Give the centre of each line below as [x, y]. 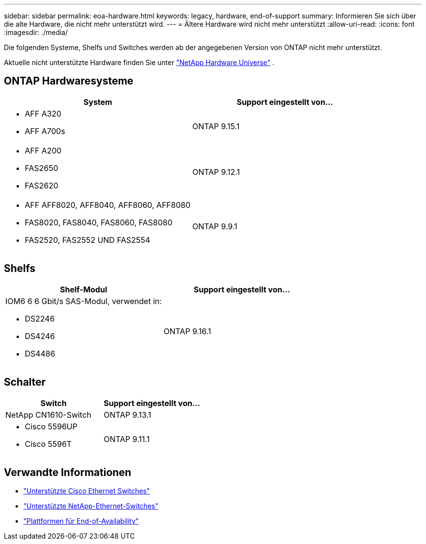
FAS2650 [42, 168]
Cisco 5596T [48, 444]
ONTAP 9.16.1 [187, 331]
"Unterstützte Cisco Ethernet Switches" [87, 491]
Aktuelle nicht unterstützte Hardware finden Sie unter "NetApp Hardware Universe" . [139, 62]
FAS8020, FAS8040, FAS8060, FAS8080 [99, 222]
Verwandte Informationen [68, 472]
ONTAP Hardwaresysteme [69, 81]
